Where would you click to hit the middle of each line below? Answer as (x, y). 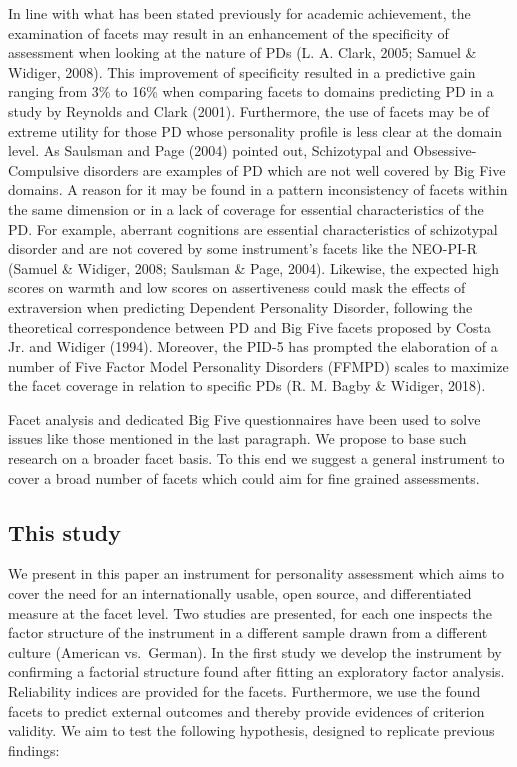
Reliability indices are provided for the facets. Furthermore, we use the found (244, 691)
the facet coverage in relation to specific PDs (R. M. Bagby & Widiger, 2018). (247, 385)
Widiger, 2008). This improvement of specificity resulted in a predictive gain (242, 71)
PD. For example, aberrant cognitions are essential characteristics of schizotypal (253, 228)
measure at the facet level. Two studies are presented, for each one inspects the (250, 612)
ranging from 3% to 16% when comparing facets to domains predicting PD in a (251, 91)
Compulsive (43, 169)
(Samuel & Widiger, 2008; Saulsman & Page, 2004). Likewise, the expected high (253, 267)
